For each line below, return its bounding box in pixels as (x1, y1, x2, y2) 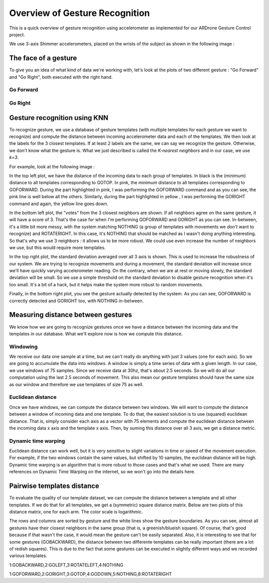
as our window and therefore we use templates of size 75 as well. (9, 381, 144, 387)
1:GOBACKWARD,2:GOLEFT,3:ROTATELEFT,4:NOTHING (9, 562, 124, 568)
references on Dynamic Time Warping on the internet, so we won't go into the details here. (9, 468, 195, 475)
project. (9, 31, 25, 37)
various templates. (9, 553, 47, 559)
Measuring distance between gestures (9, 311, 132, 319)
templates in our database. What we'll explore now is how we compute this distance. (9, 331, 183, 337)
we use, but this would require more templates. (9, 244, 106, 250)
